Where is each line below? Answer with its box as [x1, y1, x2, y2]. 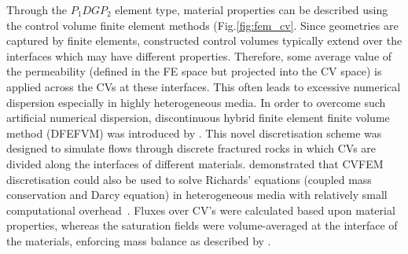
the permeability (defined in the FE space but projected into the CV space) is [6, 63, 382, 79]
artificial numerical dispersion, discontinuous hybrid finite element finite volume [6, 109, 390, 126]
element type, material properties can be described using [115, 2, 388, 17]
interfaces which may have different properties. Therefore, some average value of [6, 47, 392, 64]
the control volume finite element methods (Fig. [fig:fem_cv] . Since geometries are [6, 17, 399, 33]
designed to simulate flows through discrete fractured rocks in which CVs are [6, 140, 377, 156]
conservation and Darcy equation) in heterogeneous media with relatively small [6, 186, 388, 203]
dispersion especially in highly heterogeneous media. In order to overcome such [6, 94, 386, 110]
